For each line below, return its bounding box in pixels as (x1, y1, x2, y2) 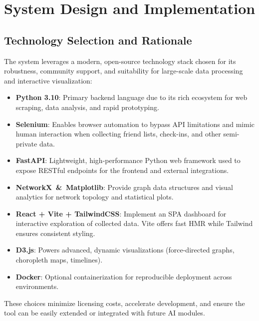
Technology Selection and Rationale (4, 32, 192, 47)
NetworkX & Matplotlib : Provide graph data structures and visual (15, 181, 234, 192)
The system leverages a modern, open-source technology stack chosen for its (4, 55, 236, 66)
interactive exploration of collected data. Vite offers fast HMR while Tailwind (15, 218, 253, 228)
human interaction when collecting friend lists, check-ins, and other (15, 128, 221, 139)
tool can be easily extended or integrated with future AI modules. (4, 307, 205, 318)
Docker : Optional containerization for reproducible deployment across (15, 271, 232, 281)
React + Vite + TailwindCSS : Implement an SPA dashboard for (15, 208, 227, 218)
